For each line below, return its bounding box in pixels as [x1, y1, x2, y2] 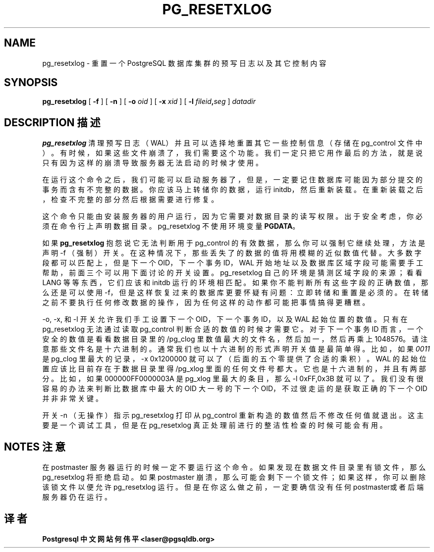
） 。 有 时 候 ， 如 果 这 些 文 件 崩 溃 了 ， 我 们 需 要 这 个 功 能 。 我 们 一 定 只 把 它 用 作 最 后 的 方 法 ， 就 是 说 [42, 149, 423, 157]
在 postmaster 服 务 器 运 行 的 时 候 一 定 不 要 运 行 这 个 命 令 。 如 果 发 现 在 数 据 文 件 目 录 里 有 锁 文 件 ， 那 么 [42, 463, 426, 472]
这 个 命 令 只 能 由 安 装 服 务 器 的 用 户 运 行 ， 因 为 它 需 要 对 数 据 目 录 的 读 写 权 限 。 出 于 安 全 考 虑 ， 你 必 [42, 212, 423, 221]
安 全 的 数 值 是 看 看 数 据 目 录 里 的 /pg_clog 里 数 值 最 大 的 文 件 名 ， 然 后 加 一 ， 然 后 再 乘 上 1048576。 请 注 [42, 335, 428, 344]
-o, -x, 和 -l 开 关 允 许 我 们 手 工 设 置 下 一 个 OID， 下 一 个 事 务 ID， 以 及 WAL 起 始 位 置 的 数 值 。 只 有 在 [42, 315, 408, 324]
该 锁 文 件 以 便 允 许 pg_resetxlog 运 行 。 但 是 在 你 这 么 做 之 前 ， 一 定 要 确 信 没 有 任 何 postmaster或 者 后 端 [42, 483, 424, 492]
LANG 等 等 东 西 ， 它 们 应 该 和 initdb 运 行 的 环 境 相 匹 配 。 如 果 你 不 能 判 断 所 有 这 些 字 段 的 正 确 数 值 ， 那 [42, 278, 429, 287]
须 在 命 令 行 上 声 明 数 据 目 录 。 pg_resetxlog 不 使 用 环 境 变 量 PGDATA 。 [42, 222, 300, 231]
